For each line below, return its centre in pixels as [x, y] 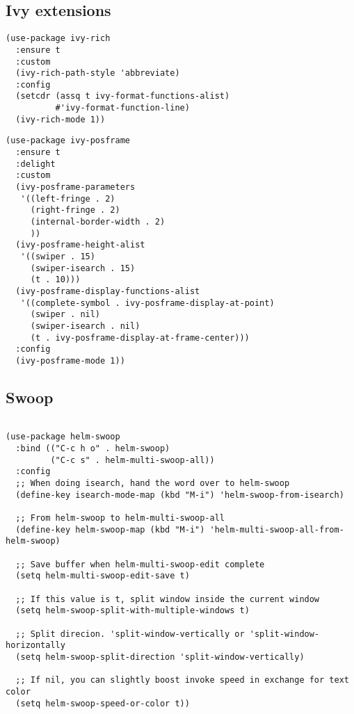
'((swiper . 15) [58, 257]
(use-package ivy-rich [58, 39]
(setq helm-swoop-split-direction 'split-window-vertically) [160, 657]
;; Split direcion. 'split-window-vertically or [130, 634]
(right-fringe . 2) [75, 210]
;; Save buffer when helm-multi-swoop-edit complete [140, 564]
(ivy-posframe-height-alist [80, 245]
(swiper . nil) [65, 315]
